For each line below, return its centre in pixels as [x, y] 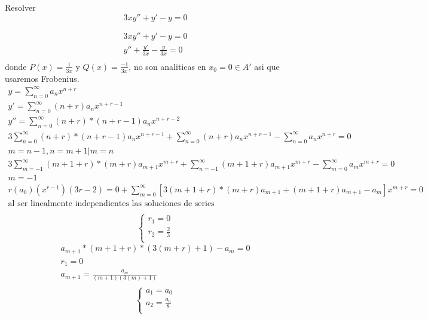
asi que [267, 66]
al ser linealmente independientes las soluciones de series [111, 204]
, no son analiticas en [167, 66]
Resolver [20, 7]
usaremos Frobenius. [42, 78]
